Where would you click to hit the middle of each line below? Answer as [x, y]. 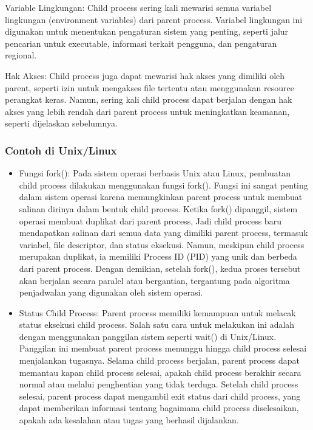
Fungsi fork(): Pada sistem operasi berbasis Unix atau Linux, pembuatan [155, 173]
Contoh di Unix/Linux [61, 150]
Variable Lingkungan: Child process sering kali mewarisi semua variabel [138, 7]
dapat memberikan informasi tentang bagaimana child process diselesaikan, [159, 408]
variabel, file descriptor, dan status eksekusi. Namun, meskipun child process [162, 244]
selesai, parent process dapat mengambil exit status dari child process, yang [160, 396]
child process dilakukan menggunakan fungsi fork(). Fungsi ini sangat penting [163, 185]
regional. [21, 55]
